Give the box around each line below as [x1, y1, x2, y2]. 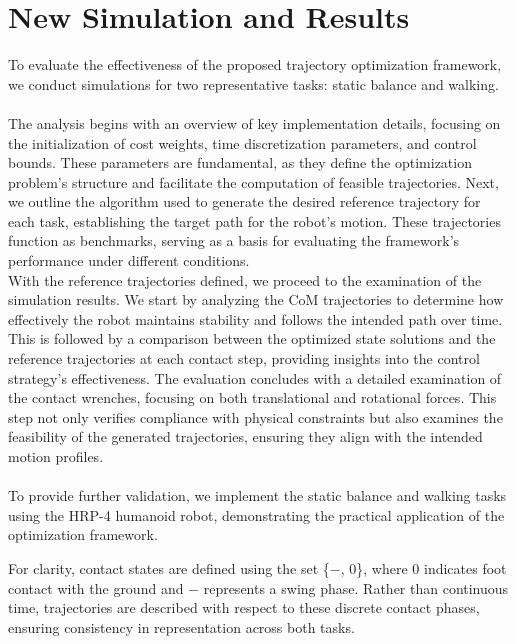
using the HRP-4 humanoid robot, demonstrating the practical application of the [8, 504, 505, 525]
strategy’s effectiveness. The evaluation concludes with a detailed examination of [8, 367, 502, 388]
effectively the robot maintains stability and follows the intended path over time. [8, 308, 503, 329]
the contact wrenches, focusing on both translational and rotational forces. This [8, 387, 497, 408]
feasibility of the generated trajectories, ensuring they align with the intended [8, 426, 483, 447]
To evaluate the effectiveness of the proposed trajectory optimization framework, [8, 54, 502, 75]
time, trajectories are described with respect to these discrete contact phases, [8, 597, 480, 618]
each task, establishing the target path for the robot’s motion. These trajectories [8, 210, 501, 231]
